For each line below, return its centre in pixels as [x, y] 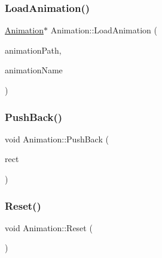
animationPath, [33, 50]
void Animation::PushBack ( [57, 139]
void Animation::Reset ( [49, 227]
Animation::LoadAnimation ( [104, 30]
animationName [34, 70]
